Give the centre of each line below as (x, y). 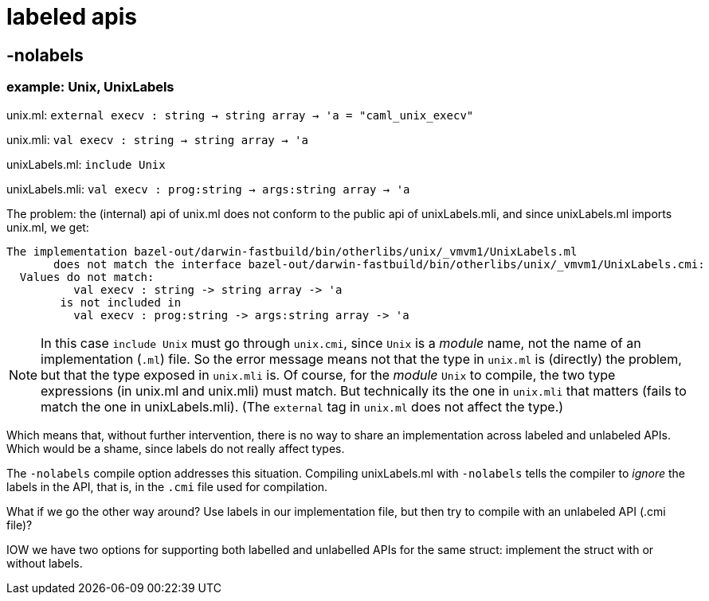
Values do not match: (87, 277)
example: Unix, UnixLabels (90, 87)
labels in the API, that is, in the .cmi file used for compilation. (167, 486)
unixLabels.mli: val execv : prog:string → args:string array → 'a (208, 189)
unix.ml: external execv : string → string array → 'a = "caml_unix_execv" (240, 115)
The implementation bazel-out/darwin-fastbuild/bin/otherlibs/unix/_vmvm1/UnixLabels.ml (292, 251)
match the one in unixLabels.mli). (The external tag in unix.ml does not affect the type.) (302, 406)
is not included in (121, 302)
